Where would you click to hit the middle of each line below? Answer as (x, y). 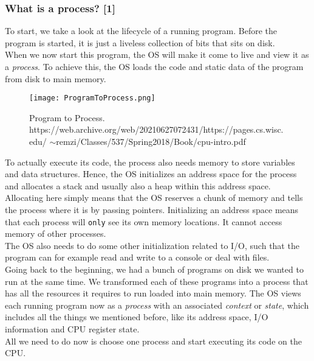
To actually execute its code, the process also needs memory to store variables (150, 162)
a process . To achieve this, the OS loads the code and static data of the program (154, 66)
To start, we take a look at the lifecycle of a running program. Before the (141, 31)
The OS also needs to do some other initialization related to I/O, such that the (152, 245)
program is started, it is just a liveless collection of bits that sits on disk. (140, 42)
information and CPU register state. (72, 329)
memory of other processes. (56, 233)
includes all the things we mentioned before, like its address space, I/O (137, 317)
